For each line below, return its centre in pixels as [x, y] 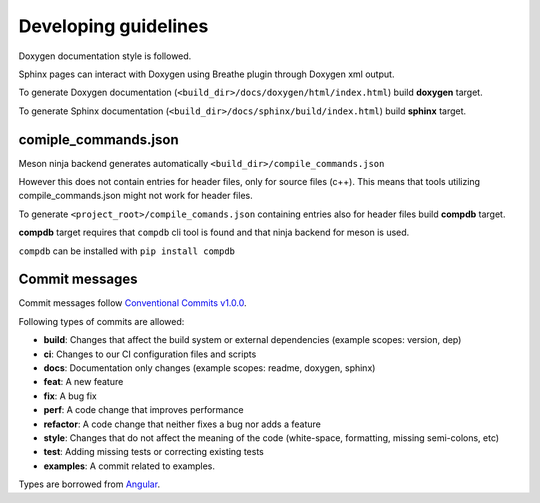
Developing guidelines [113, 26]
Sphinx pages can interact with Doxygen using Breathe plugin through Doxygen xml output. [206, 74]
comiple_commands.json [98, 139]
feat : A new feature [83, 382]
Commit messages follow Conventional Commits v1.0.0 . [132, 303]
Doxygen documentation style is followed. [105, 56]
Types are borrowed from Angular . [89, 484]
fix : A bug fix [70, 396]
